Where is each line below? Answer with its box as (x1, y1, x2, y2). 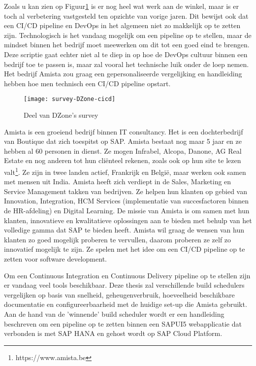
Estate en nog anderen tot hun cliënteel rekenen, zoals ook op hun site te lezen (4, 155, 241, 166)
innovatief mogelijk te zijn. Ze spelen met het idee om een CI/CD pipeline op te (4, 244, 245, 254)
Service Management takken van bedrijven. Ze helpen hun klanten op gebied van (4, 186, 247, 196)
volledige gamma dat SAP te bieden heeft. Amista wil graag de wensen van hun (4, 225, 245, 235)
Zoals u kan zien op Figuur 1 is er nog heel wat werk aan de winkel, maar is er (4, 1, 239, 11)
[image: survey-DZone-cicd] (24, 96, 116, 103)
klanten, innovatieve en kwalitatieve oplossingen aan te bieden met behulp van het (4, 215, 252, 225)
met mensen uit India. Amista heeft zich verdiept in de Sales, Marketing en (4, 176, 231, 187)
